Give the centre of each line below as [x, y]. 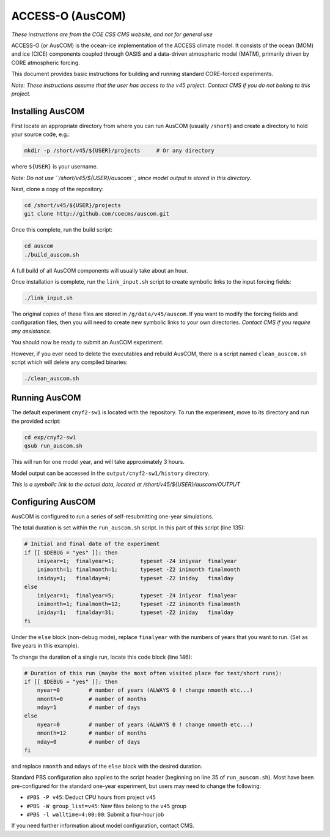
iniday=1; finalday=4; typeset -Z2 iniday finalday [135, 578]
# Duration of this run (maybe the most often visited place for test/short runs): [153, 673]
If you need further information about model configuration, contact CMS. [103, 826]
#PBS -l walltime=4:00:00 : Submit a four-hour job [95, 814]
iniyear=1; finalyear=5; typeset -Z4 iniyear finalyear [137, 595]
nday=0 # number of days [89, 742]
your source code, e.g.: [41, 134]
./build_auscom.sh [52, 255]
